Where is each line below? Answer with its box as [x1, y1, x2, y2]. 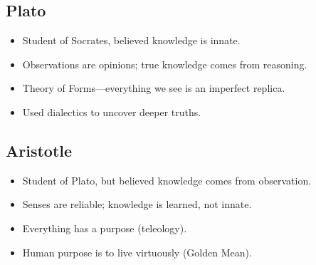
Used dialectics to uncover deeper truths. [22, 104, 201, 119]
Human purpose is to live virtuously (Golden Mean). [22, 244, 252, 259]
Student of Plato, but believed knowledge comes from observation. [22, 172, 312, 187]
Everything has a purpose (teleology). [22, 220, 187, 235]
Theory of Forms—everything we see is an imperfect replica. [22, 80, 285, 95]
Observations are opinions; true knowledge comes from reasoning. [22, 56, 307, 71]
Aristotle [6, 139, 73, 161]
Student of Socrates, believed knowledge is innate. [22, 33, 241, 48]
